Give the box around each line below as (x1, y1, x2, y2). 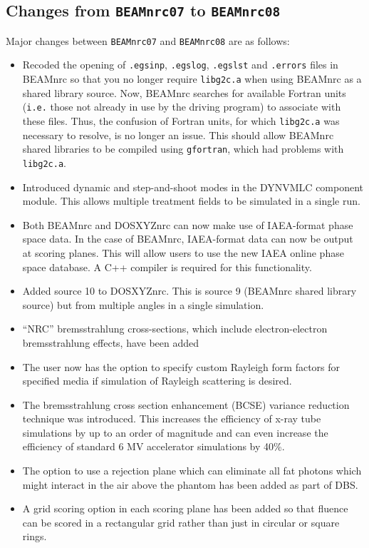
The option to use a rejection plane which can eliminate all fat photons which (22, 463, 362, 478)
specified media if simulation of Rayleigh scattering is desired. (22, 373, 292, 388)
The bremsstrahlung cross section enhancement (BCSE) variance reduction (22, 397, 350, 412)
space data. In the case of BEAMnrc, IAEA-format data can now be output (22, 231, 353, 246)
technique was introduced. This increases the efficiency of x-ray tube (22, 411, 321, 426)
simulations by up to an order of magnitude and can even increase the (22, 425, 328, 440)
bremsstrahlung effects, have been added (22, 335, 199, 350)
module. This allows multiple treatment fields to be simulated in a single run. (22, 193, 360, 208)
